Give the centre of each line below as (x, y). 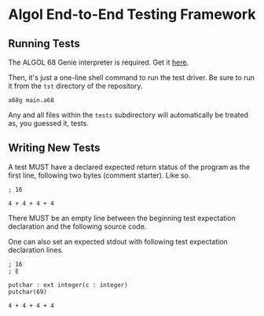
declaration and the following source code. (77, 226)
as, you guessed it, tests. (48, 123)
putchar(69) (27, 292)
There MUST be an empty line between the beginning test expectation (122, 218)
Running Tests (44, 44)
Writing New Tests (54, 148)
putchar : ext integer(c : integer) (68, 285)
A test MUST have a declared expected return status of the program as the (129, 167)
